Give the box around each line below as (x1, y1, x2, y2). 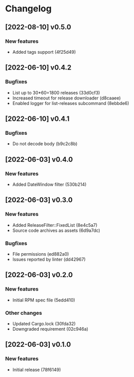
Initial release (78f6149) (12, 367, 61, 373)
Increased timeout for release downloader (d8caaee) (12, 95, 121, 101)
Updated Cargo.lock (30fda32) (12, 320, 76, 326)
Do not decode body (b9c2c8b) (12, 141, 78, 147)
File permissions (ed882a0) (12, 251, 69, 257)
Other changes (5, 309, 42, 316)
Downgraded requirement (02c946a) (12, 326, 89, 332)
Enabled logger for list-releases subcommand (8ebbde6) (12, 100, 130, 106)
